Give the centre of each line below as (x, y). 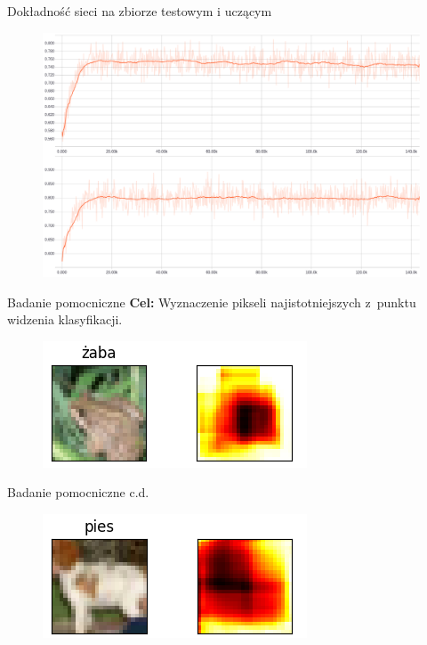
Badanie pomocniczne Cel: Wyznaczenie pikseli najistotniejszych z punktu (212, 302)
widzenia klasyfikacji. (65, 319)
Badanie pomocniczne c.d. (78, 492)
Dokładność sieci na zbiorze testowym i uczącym (140, 11)
